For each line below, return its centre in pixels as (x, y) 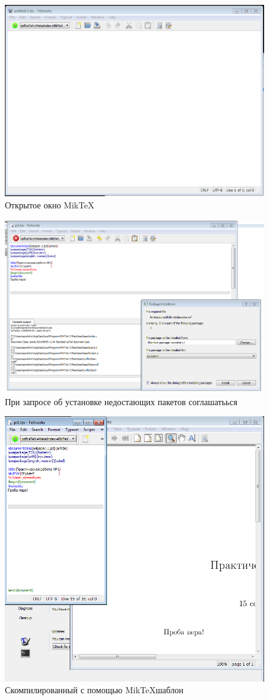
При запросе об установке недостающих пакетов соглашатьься (121, 401)
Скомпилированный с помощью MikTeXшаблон (94, 690)
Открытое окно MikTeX (50, 205)
